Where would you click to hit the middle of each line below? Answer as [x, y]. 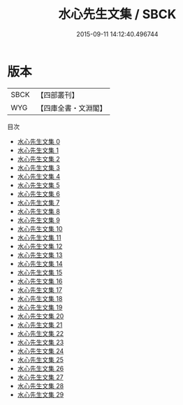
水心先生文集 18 [40, 298]
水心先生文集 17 [40, 290]
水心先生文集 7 [38, 202]
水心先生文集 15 [40, 272]
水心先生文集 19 [40, 307]
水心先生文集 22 [41, 333]
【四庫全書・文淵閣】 [72, 108]
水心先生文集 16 [40, 281]
